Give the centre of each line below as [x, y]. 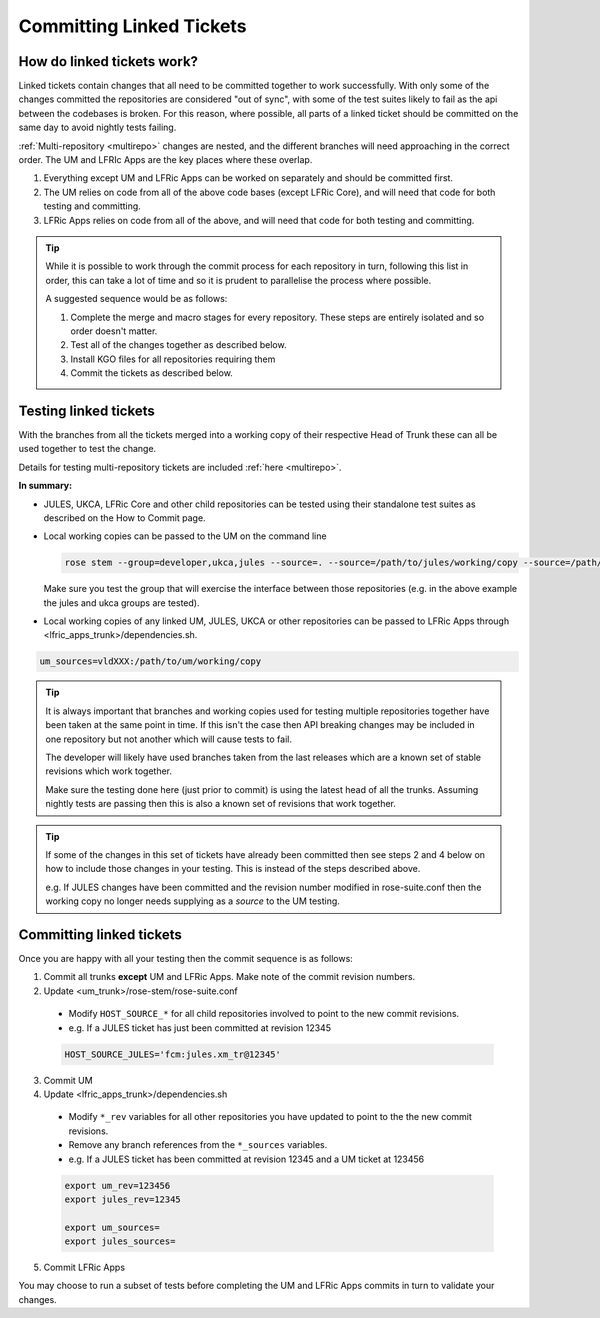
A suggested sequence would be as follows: [136, 299]
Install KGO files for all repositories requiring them [173, 359]
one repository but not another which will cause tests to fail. [169, 739]
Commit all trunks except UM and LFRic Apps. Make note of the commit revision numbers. [229, 977]
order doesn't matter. [114, 331]
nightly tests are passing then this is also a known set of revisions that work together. [221, 804]
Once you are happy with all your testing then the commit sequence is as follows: [186, 959]
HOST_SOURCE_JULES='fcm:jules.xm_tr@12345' [173, 1054]
